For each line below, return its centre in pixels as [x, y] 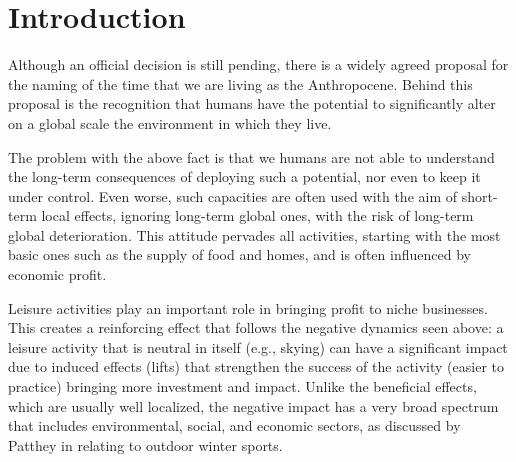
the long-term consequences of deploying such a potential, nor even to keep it [244, 176]
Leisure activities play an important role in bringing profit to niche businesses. [248, 307]
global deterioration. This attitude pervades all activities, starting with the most [254, 234]
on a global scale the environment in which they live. [170, 122]
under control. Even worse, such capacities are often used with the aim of [233, 195]
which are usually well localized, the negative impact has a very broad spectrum [253, 405]
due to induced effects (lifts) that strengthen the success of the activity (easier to [256, 366]
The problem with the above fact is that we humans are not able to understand [251, 156]
